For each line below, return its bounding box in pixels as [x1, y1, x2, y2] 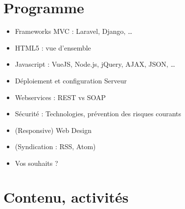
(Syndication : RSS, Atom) [15, 141, 96, 152]
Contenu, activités [3, 186, 129, 207]
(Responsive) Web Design [15, 125, 92, 135]
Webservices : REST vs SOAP [15, 92, 106, 102]
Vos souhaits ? [15, 157, 58, 168]
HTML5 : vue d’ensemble [15, 42, 91, 52]
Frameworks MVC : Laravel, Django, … [15, 26, 133, 36]
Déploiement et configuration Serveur [15, 75, 127, 85]
